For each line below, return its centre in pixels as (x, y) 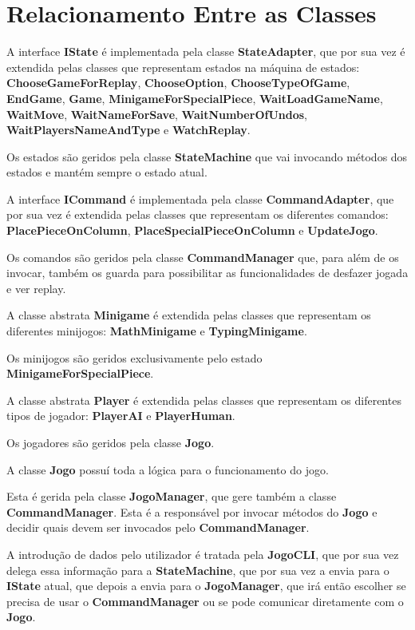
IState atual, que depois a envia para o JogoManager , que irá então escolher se (206, 586)
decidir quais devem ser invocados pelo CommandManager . (158, 527)
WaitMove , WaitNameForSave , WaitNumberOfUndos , (157, 114)
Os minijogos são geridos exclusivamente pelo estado (134, 357)
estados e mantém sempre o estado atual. (107, 172)
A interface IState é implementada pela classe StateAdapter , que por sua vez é (206, 52)
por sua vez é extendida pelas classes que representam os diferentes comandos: (198, 214)
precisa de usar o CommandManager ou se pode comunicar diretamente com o (205, 601)
